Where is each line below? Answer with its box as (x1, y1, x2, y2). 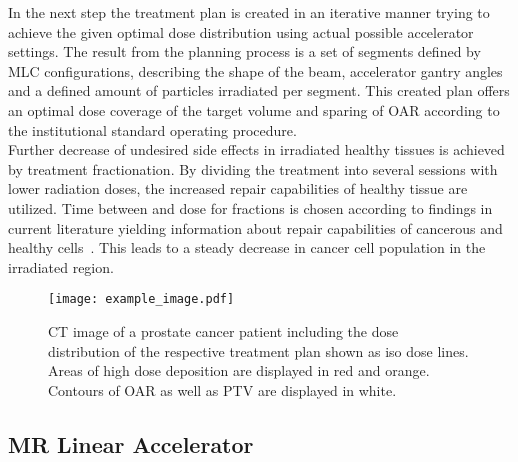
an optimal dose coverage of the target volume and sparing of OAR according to (8, 99, 500, 120)
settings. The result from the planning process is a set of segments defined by (8, 41, 481, 62)
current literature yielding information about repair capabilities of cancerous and (8, 217, 503, 238)
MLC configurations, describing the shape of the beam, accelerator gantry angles (8, 60, 503, 81)
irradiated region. (8, 256, 114, 277)
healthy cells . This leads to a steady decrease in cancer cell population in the (8, 237, 486, 258)
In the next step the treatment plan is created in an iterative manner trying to (8, 2, 490, 22)
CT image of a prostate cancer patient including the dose (48, 320, 399, 341)
